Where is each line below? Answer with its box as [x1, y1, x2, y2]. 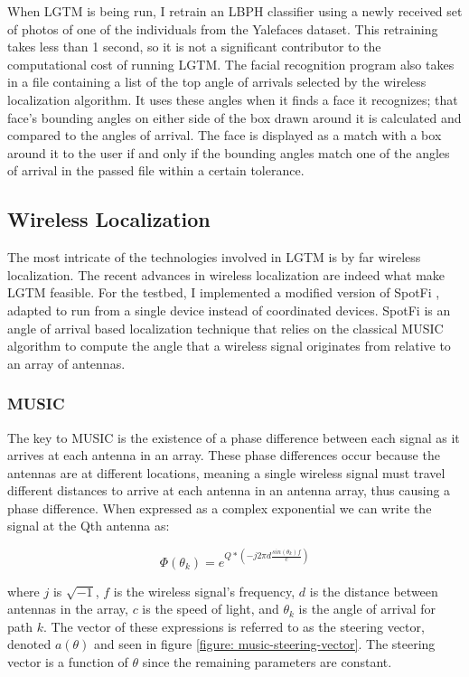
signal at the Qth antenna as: [7, 516, 170, 535]
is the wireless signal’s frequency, [113, 581, 295, 600]
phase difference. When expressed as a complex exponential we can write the [7, 498, 432, 517]
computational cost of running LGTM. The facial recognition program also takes [7, 54, 455, 73]
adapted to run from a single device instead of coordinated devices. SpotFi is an [7, 300, 451, 319]
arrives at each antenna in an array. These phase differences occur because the [7, 446, 440, 465]
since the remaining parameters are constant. [142, 652, 392, 671]
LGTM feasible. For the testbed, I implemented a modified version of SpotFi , [7, 283, 440, 302]
